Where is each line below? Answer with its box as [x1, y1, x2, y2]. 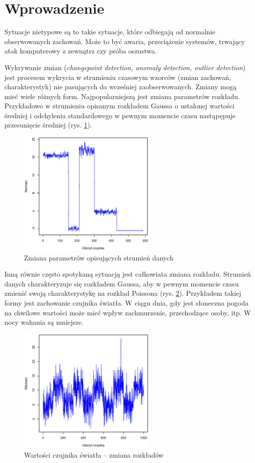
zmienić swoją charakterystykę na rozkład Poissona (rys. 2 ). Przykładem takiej [4, 288, 241, 298]
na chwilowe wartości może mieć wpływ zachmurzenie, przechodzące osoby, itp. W [4, 307, 251, 317]
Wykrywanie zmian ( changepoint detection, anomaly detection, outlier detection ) [4, 62, 246, 72]
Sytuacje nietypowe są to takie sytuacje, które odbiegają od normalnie [4, 26, 215, 37]
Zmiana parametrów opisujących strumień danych [24, 252, 174, 262]
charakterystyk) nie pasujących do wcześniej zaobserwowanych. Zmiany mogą [4, 81, 236, 92]
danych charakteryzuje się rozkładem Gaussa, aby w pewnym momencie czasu [4, 278, 239, 288]
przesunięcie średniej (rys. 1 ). [4, 120, 92, 130]
